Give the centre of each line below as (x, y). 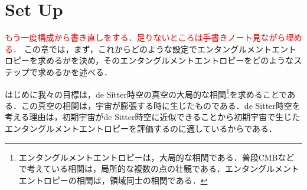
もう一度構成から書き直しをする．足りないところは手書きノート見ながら (145, 37)
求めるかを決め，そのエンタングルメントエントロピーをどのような (166, 60)
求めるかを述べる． (75, 71)
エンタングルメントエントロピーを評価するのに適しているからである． (141, 128)
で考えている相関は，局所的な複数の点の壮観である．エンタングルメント (159, 169)
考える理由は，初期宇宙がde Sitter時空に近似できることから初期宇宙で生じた (153, 117)
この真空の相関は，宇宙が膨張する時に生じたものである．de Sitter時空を (161, 105)
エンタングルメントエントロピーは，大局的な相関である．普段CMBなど (156, 157)
